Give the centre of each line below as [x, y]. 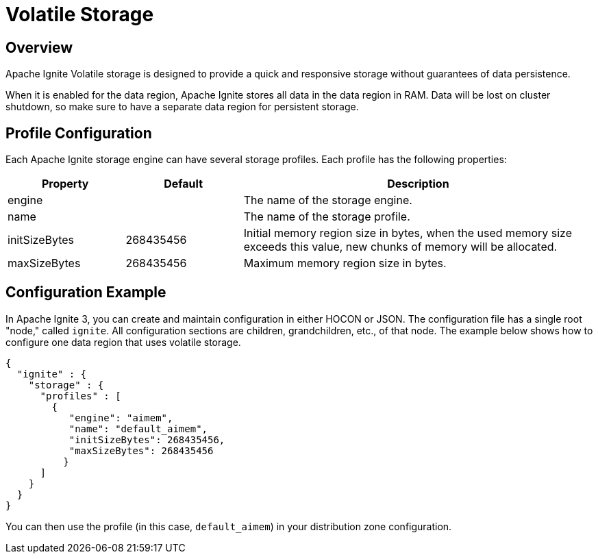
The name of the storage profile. [327, 217]
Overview [39, 47]
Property [65, 184]
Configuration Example [86, 293]
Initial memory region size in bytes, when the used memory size [408, 233]
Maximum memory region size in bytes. [345, 263]
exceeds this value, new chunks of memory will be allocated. [400, 247]
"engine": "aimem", [121, 418]
